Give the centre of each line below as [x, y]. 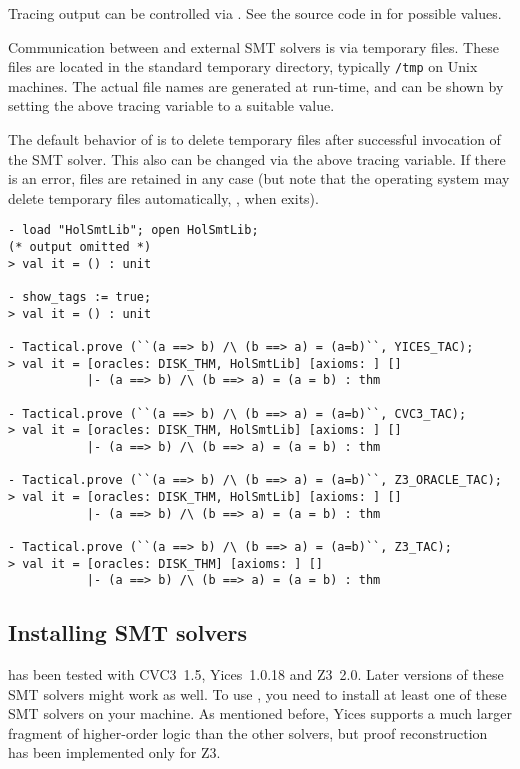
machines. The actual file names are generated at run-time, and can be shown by [256, 85]
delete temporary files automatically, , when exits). [163, 197]
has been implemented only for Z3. [114, 752]
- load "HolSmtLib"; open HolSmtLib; [133, 230]
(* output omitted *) [80, 247]
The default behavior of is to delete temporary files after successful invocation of [254, 139]
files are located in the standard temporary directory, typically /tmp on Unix [243, 66]
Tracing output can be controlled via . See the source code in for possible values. [255, 13]
